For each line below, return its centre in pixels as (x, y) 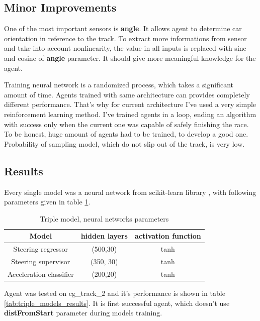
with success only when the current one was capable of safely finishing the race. (126, 124)
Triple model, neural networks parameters (104, 218)
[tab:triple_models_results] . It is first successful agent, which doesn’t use (117, 303)
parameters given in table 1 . (47, 202)
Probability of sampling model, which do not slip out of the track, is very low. (124, 143)
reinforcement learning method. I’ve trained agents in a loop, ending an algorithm (130, 114)
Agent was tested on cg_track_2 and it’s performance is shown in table (115, 293)
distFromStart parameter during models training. (83, 313)
